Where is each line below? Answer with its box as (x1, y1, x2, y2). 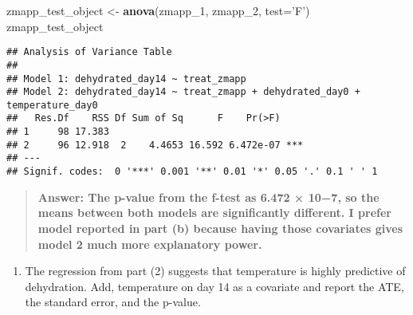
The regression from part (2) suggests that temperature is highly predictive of (25, 262, 406, 279)
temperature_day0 (6, 99, 98, 111)
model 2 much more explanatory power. (37, 235, 262, 252)
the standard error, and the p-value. (25, 293, 201, 310)
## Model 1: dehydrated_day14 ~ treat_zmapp (6, 73, 246, 85)
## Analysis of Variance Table (6, 46, 172, 58)
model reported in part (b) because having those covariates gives (37, 219, 403, 236)
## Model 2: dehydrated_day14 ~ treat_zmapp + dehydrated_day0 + (6, 86, 360, 98)
